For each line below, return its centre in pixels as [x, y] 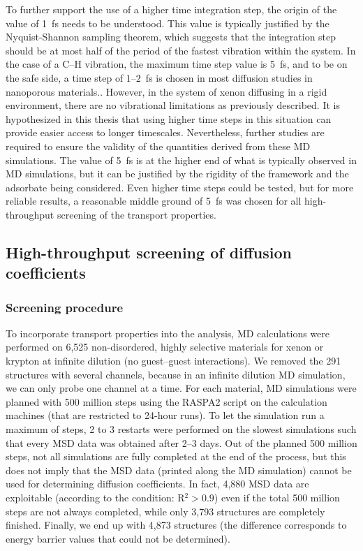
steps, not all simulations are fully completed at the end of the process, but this [176, 456]
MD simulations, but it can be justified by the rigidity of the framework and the [177, 174]
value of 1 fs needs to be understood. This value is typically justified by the [168, 23]
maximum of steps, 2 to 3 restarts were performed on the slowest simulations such [181, 429]
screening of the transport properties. [136, 214]
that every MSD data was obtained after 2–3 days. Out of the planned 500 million [181, 442]
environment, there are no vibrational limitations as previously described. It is [173, 105]
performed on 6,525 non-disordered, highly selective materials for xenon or [165, 347]
